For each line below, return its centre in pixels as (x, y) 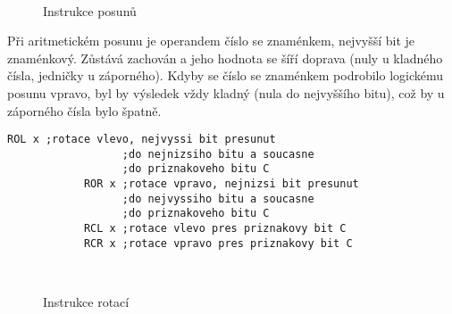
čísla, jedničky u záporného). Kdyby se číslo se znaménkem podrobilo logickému (226, 75)
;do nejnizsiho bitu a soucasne (218, 154)
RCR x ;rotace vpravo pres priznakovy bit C (218, 243)
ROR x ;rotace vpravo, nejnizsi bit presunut (221, 184)
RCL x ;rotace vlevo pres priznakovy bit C (215, 229)
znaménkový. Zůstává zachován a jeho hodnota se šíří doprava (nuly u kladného (225, 58)
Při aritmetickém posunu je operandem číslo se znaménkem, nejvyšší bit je (211, 41)
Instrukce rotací (86, 302)
